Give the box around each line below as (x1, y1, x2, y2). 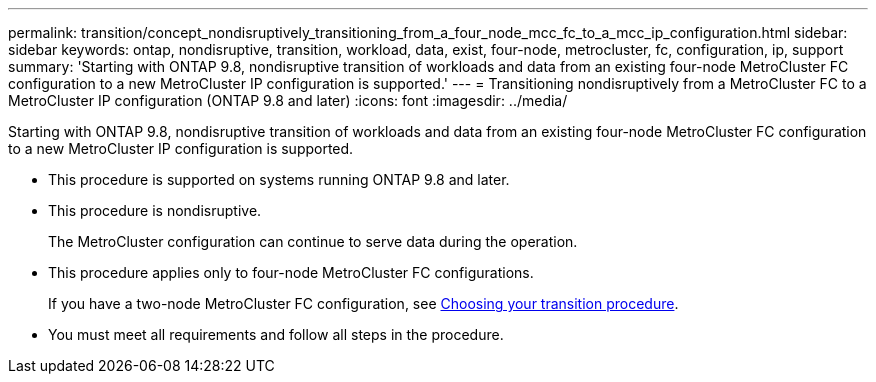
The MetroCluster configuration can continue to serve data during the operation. (48, 233, 578, 250)
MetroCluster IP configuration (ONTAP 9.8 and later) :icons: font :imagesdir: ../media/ (8, 92, 568, 109)
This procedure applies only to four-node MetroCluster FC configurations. (48, 264, 534, 281)
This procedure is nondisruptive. (48, 202, 262, 219)
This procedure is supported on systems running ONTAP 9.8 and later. (48, 171, 510, 188)
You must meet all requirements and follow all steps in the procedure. (48, 326, 504, 343)
